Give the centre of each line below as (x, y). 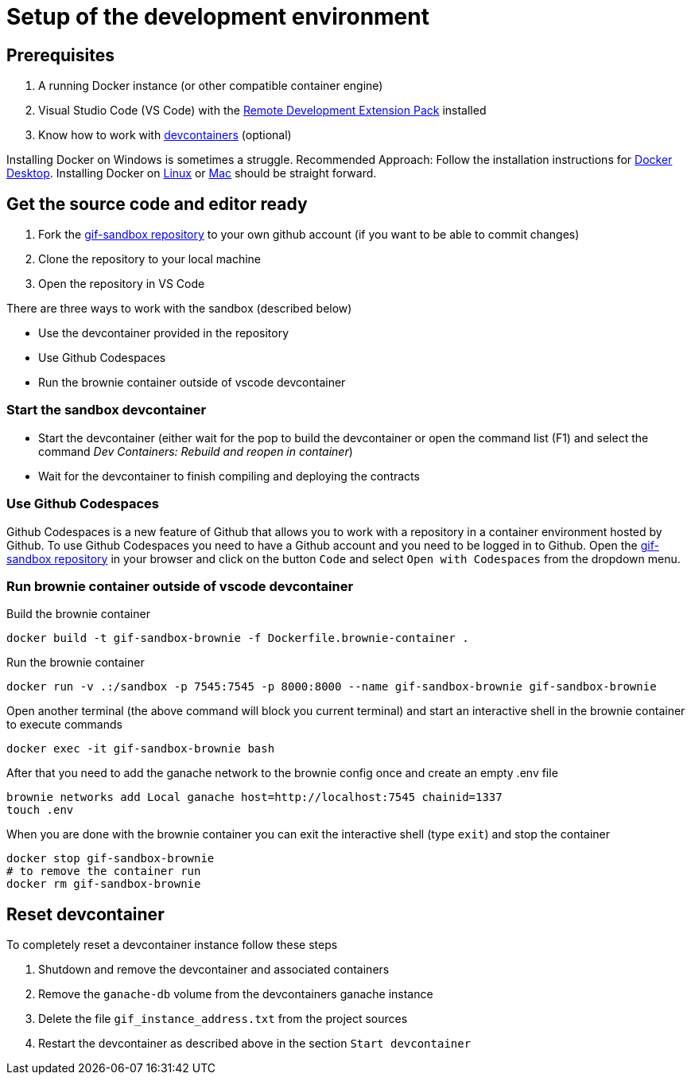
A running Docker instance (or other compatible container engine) (211, 86)
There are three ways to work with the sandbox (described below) (179, 309)
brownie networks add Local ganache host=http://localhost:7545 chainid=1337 (254, 797)
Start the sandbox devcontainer (107, 410)
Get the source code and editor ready (157, 204)
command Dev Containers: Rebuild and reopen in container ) (196, 451)
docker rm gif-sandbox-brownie (104, 884)
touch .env (40, 810)
